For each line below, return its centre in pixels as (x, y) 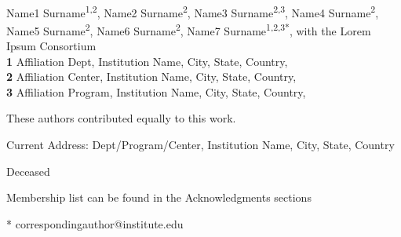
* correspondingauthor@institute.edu (95, 223)
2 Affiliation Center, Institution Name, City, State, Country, (151, 77)
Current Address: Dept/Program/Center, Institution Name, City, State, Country (200, 145)
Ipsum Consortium (51, 46)
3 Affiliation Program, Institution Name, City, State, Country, (156, 91)
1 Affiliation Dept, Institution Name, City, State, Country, (147, 61)
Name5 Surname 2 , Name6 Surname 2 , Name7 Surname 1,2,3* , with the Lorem (189, 29)
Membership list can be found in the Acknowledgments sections (159, 197)
